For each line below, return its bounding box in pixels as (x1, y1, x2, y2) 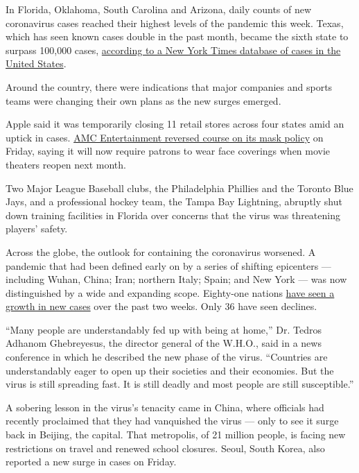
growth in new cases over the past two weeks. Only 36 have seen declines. (6, 299, 317, 313)
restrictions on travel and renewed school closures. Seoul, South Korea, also (6, 440, 325, 455)
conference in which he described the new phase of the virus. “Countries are (6, 350, 328, 364)
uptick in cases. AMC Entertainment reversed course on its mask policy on (6, 130, 324, 144)
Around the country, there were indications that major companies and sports (6, 79, 333, 94)
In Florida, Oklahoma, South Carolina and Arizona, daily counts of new (6, 2, 312, 16)
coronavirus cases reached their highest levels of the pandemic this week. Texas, (6, 15, 344, 30)
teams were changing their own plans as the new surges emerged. (6, 93, 281, 108)
